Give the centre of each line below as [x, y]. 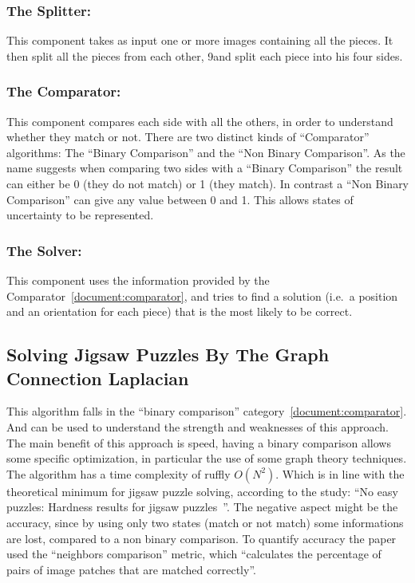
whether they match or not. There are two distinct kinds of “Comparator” [188, 137]
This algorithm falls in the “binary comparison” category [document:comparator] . [207, 411]
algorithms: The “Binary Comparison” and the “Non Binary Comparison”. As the [206, 152]
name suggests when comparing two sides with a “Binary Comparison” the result [205, 168]
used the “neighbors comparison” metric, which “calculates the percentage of [194, 554]
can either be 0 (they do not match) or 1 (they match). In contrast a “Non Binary [208, 183]
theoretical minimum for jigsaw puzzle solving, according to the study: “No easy [202, 491]
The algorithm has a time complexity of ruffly [119, 473]
